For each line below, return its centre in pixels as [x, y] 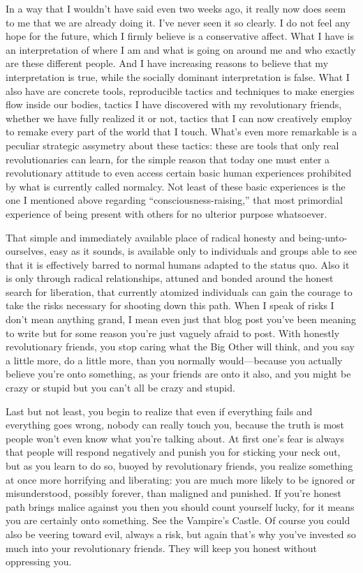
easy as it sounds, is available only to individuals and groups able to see [203, 251]
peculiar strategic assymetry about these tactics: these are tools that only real [172, 145]
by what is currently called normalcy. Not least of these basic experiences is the [176, 186]
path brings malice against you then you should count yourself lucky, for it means [180, 506]
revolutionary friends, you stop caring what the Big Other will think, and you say [180, 347]
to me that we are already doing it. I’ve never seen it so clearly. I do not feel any [178, 22]
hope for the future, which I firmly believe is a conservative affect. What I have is [180, 36]
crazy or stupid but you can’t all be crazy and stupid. [120, 388]
